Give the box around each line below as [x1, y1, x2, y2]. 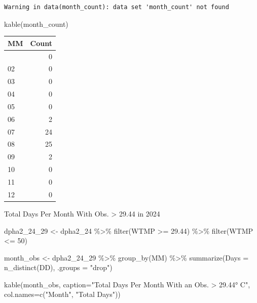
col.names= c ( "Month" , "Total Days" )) [4, 289, 121, 299]
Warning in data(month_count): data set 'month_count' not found [4, 4, 229, 11]
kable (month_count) [4, 18, 68, 29]
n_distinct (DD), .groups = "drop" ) [4, 262, 113, 273]
